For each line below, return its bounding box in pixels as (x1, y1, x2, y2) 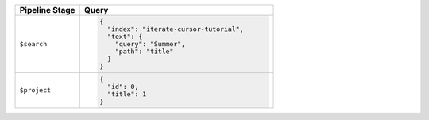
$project (19, 86, 52, 95)
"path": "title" (115, 47, 174, 56)
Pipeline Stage (19, 5, 75, 15)
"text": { (107, 32, 143, 41)
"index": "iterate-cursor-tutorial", (107, 25, 244, 33)
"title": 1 (107, 90, 147, 99)
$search (19, 40, 48, 48)
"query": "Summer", (115, 40, 186, 48)
